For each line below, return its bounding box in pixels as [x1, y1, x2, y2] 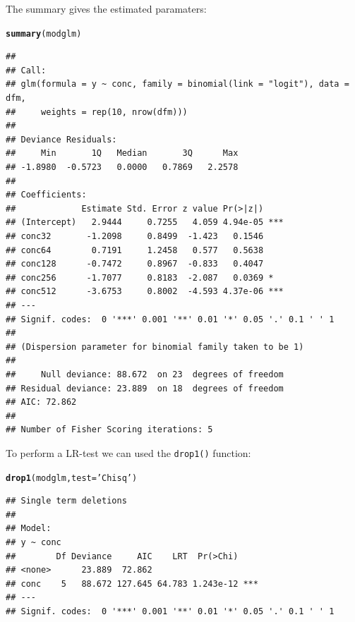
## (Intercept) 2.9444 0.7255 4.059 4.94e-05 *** [6, 217, 284, 228]
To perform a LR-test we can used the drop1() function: [6, 445, 251, 460]
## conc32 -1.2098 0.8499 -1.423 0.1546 [6, 231, 264, 241]
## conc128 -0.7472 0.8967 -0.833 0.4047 [6, 259, 264, 269]
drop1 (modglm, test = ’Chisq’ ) [6, 472, 138, 483]
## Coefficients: [6, 190, 87, 200]
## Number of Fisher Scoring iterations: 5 [6, 425, 213, 435]
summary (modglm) [6, 28, 82, 39]
